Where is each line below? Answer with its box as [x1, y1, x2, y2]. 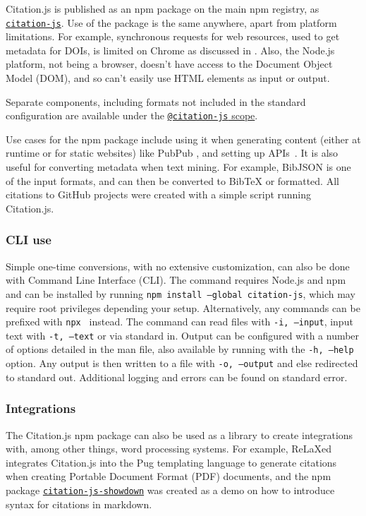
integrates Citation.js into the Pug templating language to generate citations [6, 455, 337, 469]
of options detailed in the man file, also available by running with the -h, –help [6, 342, 354, 356]
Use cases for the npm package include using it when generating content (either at [6, 131, 361, 146]
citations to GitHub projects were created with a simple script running [6, 187, 312, 202]
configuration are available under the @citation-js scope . [6, 108, 258, 123]
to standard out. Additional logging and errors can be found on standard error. [6, 369, 348, 384]
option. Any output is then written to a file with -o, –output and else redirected [6, 356, 358, 371]
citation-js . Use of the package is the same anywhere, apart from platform [6, 15, 337, 30]
